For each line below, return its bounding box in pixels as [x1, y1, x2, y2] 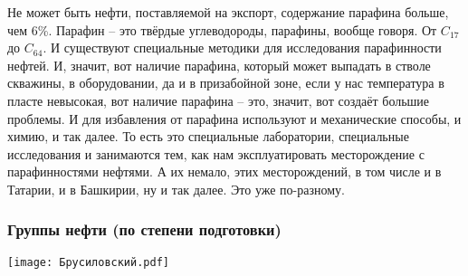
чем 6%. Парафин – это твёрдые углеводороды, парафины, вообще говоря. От [7, 20, 437, 39]
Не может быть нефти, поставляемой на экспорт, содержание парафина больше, [7, 3, 449, 21]
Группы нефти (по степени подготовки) [7, 218, 282, 241]
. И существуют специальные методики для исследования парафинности [43, 38, 442, 57]
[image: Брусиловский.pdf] [7, 255, 169, 269]
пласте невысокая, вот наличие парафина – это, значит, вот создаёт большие [7, 90, 430, 109]
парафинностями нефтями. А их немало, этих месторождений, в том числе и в [7, 162, 442, 181]
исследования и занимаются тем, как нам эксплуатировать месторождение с [7, 144, 425, 163]
